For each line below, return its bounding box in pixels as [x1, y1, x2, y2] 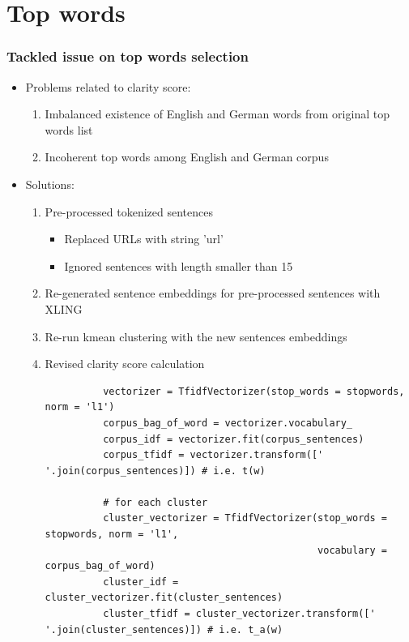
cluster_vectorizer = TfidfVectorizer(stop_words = [103, 512, 387, 524]
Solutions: [25, 175, 75, 192]
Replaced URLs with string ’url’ [64, 230, 224, 247]
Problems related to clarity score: [25, 78, 191, 95]
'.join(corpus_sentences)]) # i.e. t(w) [45, 464, 266, 477]
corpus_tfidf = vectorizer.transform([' [103, 449, 324, 461]
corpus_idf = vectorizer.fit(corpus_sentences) [103, 433, 364, 445]
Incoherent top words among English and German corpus [45, 148, 329, 165]
